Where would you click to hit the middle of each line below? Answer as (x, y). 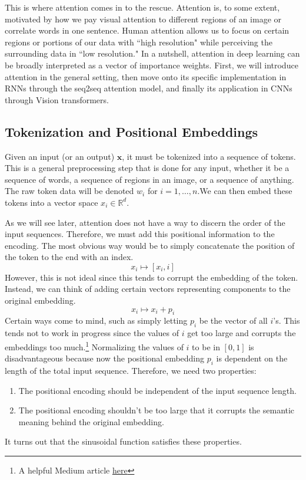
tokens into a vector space (51, 202)
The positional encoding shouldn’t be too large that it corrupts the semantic (157, 410)
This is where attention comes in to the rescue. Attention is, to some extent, (142, 7)
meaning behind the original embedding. (91, 421)
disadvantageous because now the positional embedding (105, 358)
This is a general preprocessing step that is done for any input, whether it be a (147, 168)
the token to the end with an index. (69, 257)
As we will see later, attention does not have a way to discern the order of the (145, 222)
